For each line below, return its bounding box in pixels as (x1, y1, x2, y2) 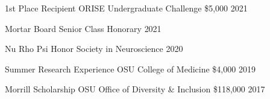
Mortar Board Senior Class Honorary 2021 (5, 22, 162, 34)
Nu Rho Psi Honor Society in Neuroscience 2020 (5, 42, 183, 55)
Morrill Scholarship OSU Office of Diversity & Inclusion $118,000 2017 (5, 83, 265, 95)
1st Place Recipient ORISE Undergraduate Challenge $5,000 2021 (5, 2, 248, 14)
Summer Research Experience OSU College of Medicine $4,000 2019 (5, 62, 256, 75)
